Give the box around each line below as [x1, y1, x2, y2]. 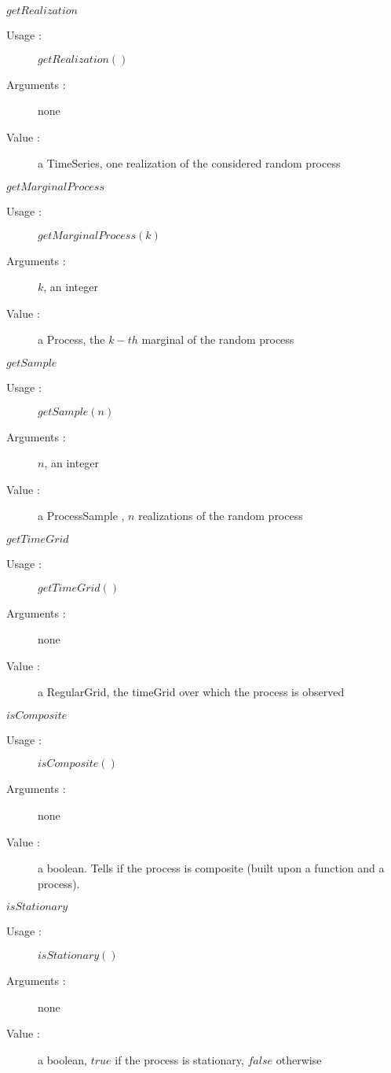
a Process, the [38, 331, 105, 348]
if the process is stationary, [115, 1051, 244, 1067]
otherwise [276, 1051, 322, 1067]
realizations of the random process [138, 507, 303, 524]
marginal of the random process [141, 331, 294, 348]
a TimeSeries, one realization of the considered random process [38, 155, 341, 171]
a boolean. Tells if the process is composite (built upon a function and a [38, 860, 385, 876]
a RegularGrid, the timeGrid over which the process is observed [38, 684, 345, 700]
